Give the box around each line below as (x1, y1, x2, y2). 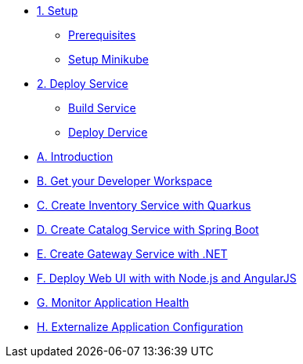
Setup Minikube (68, 53, 149, 66)
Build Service (68, 101, 136, 115)
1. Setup (37, 4, 78, 17)
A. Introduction (37, 150, 114, 163)
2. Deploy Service (37, 77, 128, 90)
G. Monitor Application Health (37, 296, 189, 309)
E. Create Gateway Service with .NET (37, 247, 228, 260)
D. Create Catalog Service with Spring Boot (37, 223, 259, 236)
